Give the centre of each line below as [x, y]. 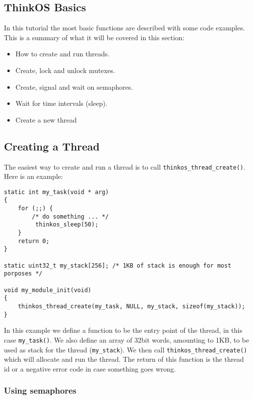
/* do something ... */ [70, 216]
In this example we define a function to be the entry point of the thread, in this [123, 330]
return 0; [34, 241]
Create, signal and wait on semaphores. [74, 87]
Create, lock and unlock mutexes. [65, 70]
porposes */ [23, 274]
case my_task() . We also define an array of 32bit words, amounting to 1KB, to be [126, 339]
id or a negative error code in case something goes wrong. [90, 368]
